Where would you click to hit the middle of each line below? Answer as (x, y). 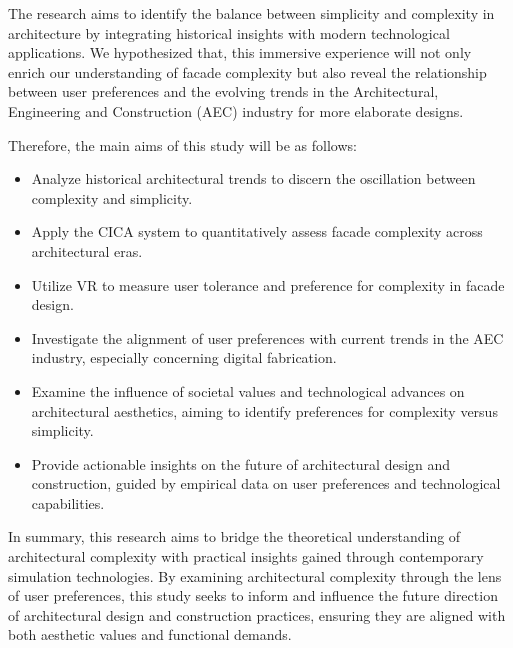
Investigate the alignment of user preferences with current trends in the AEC (267, 337)
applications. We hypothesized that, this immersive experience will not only (240, 52)
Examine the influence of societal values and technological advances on (248, 390)
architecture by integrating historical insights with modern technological (229, 32)
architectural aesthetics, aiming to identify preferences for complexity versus (264, 410)
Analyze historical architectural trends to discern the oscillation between (253, 178)
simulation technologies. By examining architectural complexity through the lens (255, 575)
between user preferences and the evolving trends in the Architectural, (223, 91)
